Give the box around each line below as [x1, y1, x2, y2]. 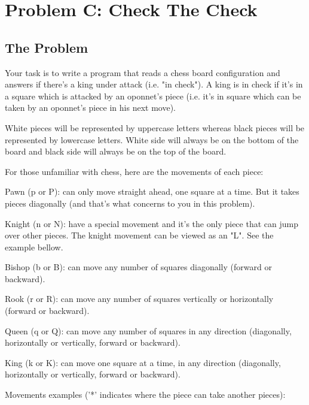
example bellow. [5, 240, 63, 253]
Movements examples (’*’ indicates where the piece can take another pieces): [5, 388, 286, 401]
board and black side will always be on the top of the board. [5, 145, 227, 158]
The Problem [5, 38, 88, 56]
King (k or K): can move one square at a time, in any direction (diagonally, [5, 356, 281, 368]
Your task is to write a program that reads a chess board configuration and [5, 66, 280, 78]
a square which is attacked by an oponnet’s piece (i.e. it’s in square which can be [5, 89, 301, 102]
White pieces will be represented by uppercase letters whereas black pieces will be [5, 121, 305, 134]
